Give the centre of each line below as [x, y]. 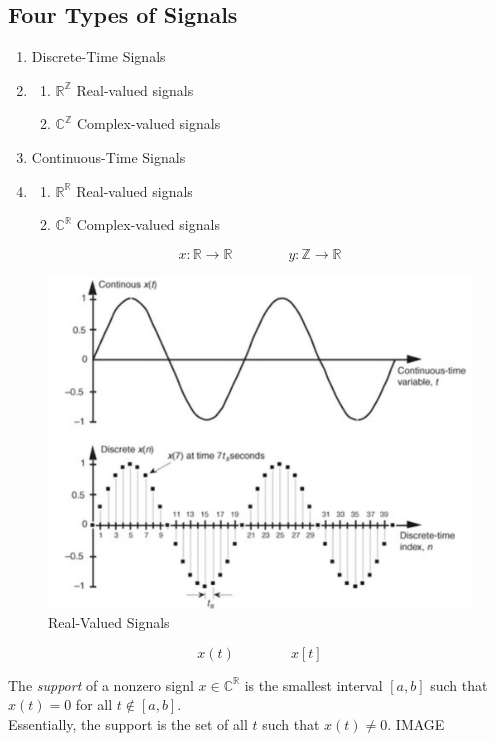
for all [94, 704]
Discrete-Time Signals [98, 56]
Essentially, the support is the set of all [128, 724]
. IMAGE [416, 724]
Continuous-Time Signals [108, 156]
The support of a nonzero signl [101, 684]
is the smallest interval [313, 684]
